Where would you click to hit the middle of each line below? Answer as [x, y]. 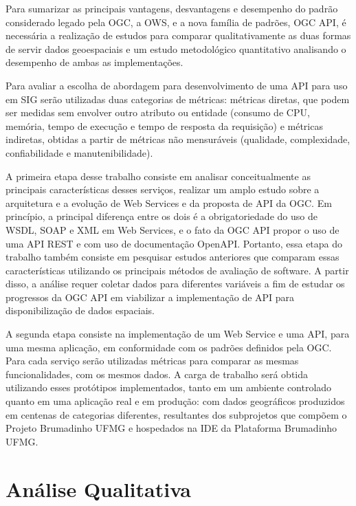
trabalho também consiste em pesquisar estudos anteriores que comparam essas [173, 257]
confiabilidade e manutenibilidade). [79, 152]
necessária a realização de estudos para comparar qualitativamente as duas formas [178, 35]
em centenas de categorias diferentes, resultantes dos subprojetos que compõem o [176, 414]
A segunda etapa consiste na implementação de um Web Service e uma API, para [178, 334]
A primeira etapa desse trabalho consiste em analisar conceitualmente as [158, 176]
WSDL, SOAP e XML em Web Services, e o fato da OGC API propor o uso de [173, 229]
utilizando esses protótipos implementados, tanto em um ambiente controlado [169, 387]
